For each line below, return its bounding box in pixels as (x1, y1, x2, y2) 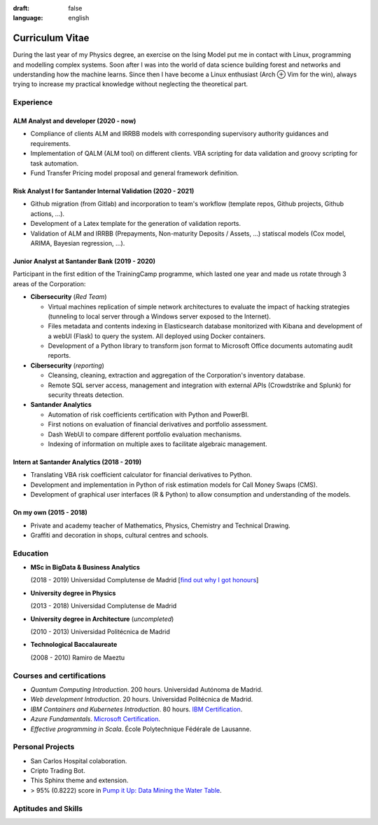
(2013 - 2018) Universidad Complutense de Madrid (30, 602, 177, 610)
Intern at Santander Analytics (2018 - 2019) (13, 457, 142, 466)
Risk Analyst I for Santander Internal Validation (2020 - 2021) (13, 187, 195, 195)
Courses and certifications (13, 671, 106, 680)
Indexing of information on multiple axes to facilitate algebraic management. (48, 439, 267, 448)
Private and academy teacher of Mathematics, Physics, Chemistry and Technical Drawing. (30, 521, 290, 530)
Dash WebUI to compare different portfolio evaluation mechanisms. (48, 430, 242, 438)
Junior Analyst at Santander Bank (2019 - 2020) (13, 257, 155, 265)
